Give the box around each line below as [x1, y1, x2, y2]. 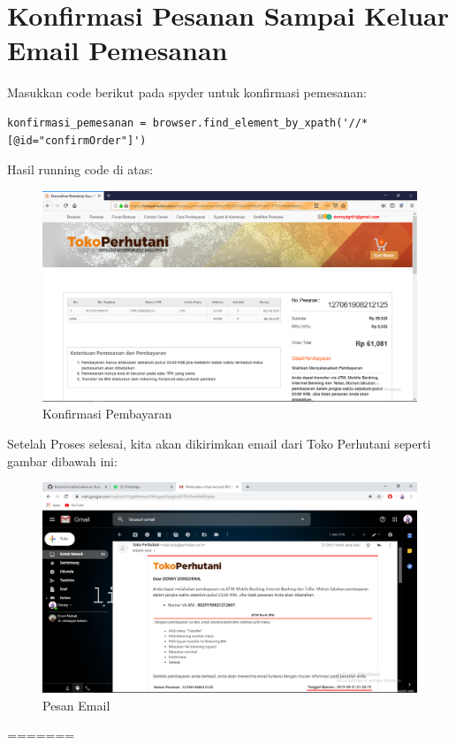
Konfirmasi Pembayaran [42, 404, 172, 423]
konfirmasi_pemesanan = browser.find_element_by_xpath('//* [7, 116, 369, 129]
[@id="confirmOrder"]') [7, 134, 147, 147]
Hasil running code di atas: [7, 160, 154, 179]
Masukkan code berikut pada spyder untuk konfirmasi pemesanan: [7, 83, 367, 102]
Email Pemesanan [7, 32, 228, 68]
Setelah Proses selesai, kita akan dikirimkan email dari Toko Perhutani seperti [7, 434, 431, 452]
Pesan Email [42, 695, 110, 714]
